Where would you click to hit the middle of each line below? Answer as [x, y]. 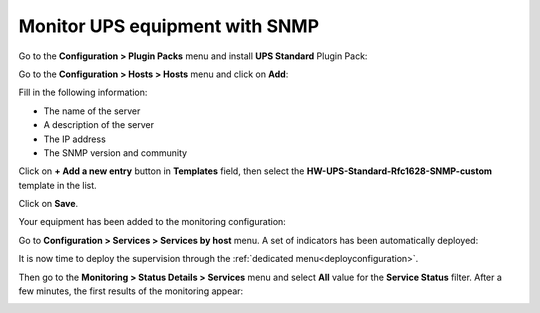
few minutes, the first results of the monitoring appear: [131, 291]
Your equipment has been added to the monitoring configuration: [152, 222]
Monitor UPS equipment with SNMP [169, 26]
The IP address [75, 139]
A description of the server [99, 125]
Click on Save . [48, 204]
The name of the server [92, 111]
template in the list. [57, 185]
